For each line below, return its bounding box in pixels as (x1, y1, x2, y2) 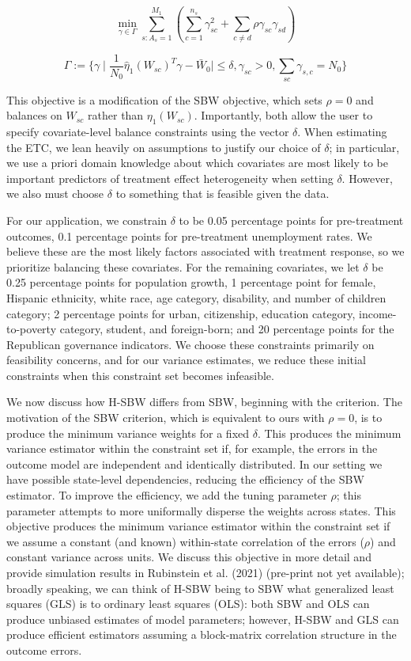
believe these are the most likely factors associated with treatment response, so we (6, 243, 405, 260)
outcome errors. (6, 641, 82, 658)
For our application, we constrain (6, 211, 168, 228)
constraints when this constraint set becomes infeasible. (6, 367, 274, 383)
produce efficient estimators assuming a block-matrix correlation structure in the (6, 626, 397, 643)
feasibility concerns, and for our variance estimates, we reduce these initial (6, 351, 366, 368)
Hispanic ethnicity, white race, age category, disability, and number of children (6, 289, 386, 306)
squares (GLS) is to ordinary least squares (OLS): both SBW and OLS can (6, 595, 370, 612)
